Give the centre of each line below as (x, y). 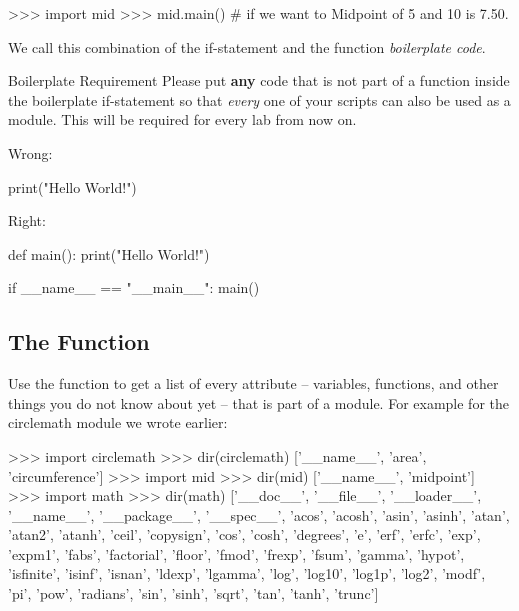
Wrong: (30, 152)
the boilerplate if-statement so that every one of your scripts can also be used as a (259, 99)
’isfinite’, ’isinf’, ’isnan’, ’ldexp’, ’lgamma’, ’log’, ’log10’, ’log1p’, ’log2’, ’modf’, (247, 573)
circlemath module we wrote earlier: (118, 422)
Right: (27, 220)
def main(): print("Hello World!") (109, 253)
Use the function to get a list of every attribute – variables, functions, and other (253, 383)
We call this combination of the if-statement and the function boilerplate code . (247, 46)
